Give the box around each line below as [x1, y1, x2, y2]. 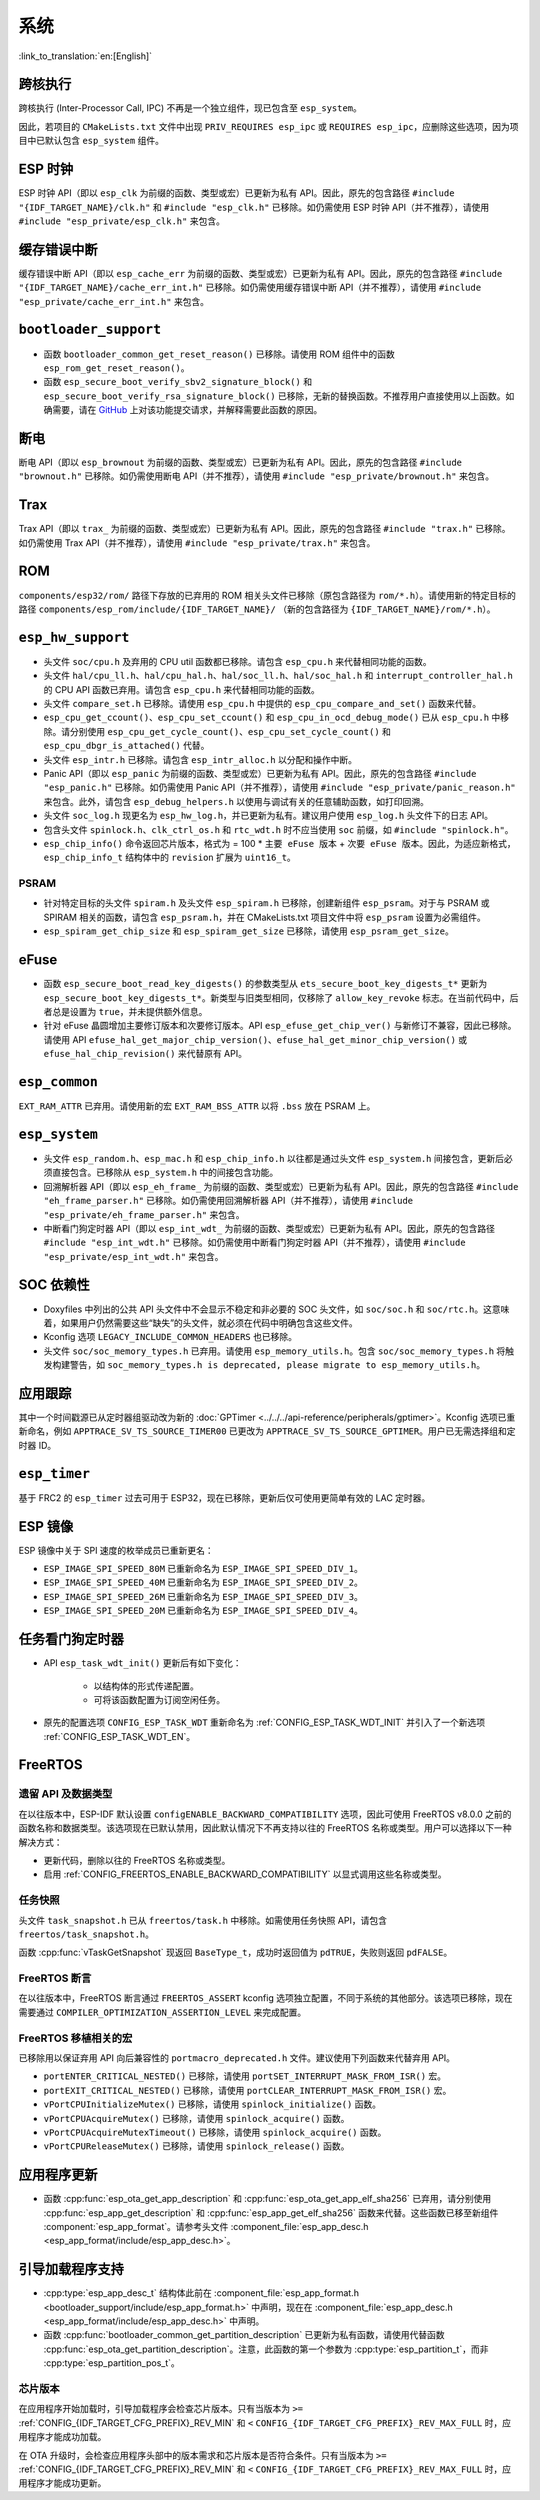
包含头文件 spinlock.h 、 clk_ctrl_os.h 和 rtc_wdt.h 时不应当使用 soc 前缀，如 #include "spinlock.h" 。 [43, 823, 514, 835]
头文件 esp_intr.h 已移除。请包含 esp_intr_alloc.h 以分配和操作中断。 [43, 753, 357, 765]
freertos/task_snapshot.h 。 [18, 1928, 155, 1940]
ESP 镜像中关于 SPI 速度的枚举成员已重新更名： [18, 1544, 214, 1556]
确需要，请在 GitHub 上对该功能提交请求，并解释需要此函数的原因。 [43, 404, 323, 416]
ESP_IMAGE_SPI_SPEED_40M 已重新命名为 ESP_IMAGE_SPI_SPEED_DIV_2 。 [43, 1576, 364, 1589]
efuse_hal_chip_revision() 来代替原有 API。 [43, 1048, 247, 1060]
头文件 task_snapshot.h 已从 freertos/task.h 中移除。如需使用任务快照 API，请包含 [18, 1914, 387, 1926]
